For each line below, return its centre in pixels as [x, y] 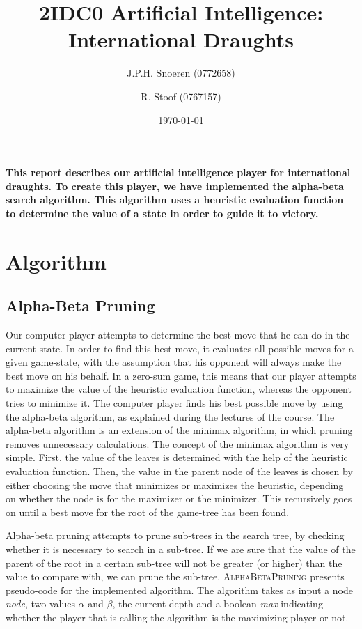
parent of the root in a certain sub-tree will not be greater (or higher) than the [174, 562]
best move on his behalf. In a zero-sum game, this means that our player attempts [181, 375]
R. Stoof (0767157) [181, 96]
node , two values [40, 604]
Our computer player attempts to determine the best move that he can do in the [178, 335]
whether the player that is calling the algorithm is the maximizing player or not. [177, 617]
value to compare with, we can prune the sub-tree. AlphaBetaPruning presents [175, 576]
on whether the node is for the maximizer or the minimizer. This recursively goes [179, 498]
